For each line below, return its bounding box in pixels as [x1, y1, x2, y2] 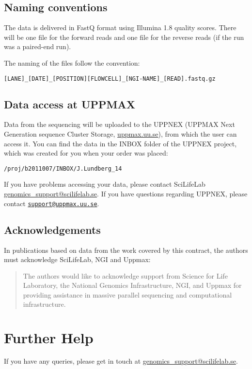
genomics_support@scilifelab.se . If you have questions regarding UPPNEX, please [4, 189, 248, 199]
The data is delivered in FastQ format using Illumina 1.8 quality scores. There [4, 22, 236, 33]
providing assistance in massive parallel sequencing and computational [23, 289, 232, 299]
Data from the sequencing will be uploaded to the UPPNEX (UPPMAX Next [4, 119, 235, 129]
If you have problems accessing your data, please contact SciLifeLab [4, 179, 205, 189]
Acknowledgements [4, 222, 101, 237]
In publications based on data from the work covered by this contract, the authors [4, 245, 248, 255]
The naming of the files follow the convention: [4, 57, 140, 68]
